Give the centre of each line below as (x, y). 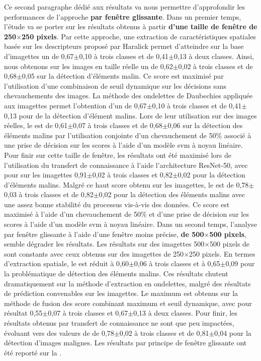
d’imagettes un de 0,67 (39, 56)
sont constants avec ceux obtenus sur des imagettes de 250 (94, 253)
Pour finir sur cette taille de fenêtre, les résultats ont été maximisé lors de (118, 155)
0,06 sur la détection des (205, 125)
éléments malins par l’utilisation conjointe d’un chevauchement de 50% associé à (128, 135)
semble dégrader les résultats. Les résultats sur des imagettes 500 (104, 244)
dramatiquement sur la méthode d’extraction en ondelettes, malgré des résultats (127, 283)
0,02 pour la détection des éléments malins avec (172, 194)
